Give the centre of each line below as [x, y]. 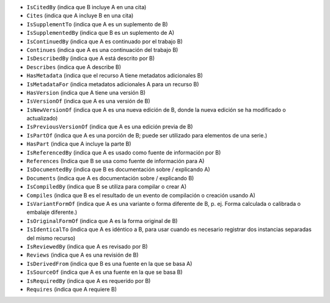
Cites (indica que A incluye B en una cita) [80, 16]
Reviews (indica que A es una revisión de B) [82, 255]
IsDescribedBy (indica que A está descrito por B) [91, 59]
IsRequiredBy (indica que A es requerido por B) [89, 280]
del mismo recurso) [51, 238]
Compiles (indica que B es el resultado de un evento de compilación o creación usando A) [141, 195]
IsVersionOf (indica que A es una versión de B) [89, 101]
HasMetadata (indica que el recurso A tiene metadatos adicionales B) [115, 76]
